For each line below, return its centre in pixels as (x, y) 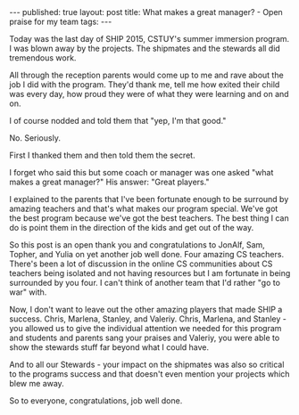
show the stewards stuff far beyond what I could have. (109, 347)
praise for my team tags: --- (61, 21)
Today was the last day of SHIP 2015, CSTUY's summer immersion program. (149, 39)
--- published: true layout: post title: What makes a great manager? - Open (146, 12)
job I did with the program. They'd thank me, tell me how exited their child (145, 85)
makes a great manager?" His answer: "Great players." (109, 182)
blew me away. (37, 383)
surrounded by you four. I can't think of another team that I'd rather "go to (145, 283)
